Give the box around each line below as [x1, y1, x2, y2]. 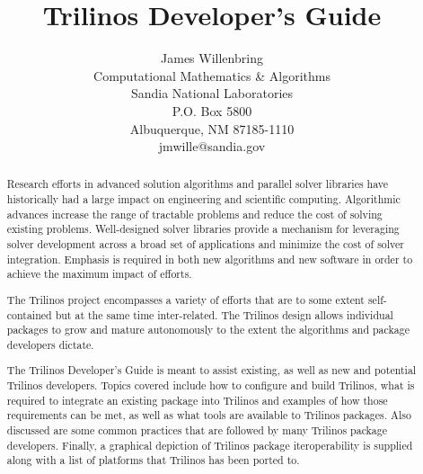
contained [6, 307, 52, 322]
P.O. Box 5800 [172, 101, 252, 120]
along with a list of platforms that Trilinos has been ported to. [6, 452, 300, 468]
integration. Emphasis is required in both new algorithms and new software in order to [6, 251, 413, 266]
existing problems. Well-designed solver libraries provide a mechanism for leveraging [6, 221, 400, 237]
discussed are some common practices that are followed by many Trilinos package [6, 423, 388, 438]
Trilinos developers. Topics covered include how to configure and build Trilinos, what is [6, 378, 415, 393]
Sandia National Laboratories [130, 84, 294, 103]
